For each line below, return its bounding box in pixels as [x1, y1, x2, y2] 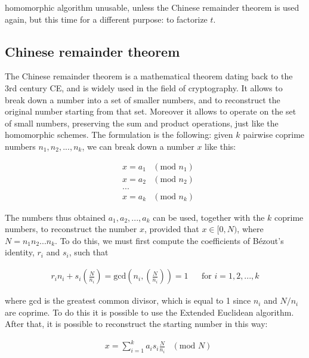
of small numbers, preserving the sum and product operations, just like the [5, 116, 279, 129]
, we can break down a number [82, 140, 194, 152]
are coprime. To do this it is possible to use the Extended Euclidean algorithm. [5, 305, 294, 318]
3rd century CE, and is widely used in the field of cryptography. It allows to [5, 81, 283, 94]
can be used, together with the [153, 211, 265, 223]
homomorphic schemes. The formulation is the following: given [5, 128, 233, 141]
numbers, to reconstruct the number [5, 223, 137, 235]
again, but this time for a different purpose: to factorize [5, 13, 208, 25]
